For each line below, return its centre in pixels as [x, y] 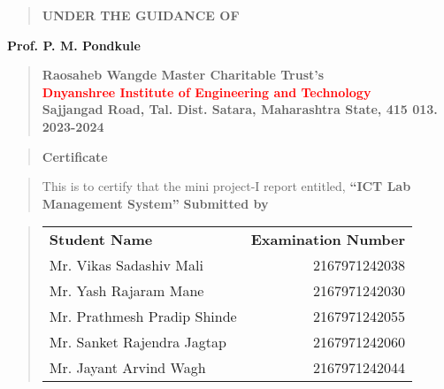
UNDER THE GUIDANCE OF [141, 15]
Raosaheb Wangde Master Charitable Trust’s [183, 75]
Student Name [101, 240]
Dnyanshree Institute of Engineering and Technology [207, 92]
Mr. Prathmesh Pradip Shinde [143, 317]
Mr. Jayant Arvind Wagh [127, 368]
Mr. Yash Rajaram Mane [126, 291]
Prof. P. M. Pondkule [74, 45]
